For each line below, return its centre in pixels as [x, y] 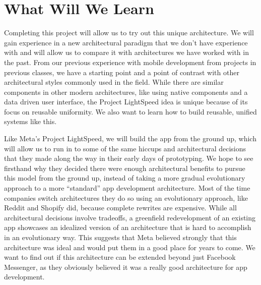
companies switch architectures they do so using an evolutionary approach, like [126, 197]
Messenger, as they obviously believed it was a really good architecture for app [126, 267]
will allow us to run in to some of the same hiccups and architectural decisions [125, 148]
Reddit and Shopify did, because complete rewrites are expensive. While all [120, 208]
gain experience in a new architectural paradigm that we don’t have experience [126, 42]
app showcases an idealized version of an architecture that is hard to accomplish [128, 227]
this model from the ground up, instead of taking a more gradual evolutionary [125, 178]
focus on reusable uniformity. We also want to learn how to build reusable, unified [130, 111]
